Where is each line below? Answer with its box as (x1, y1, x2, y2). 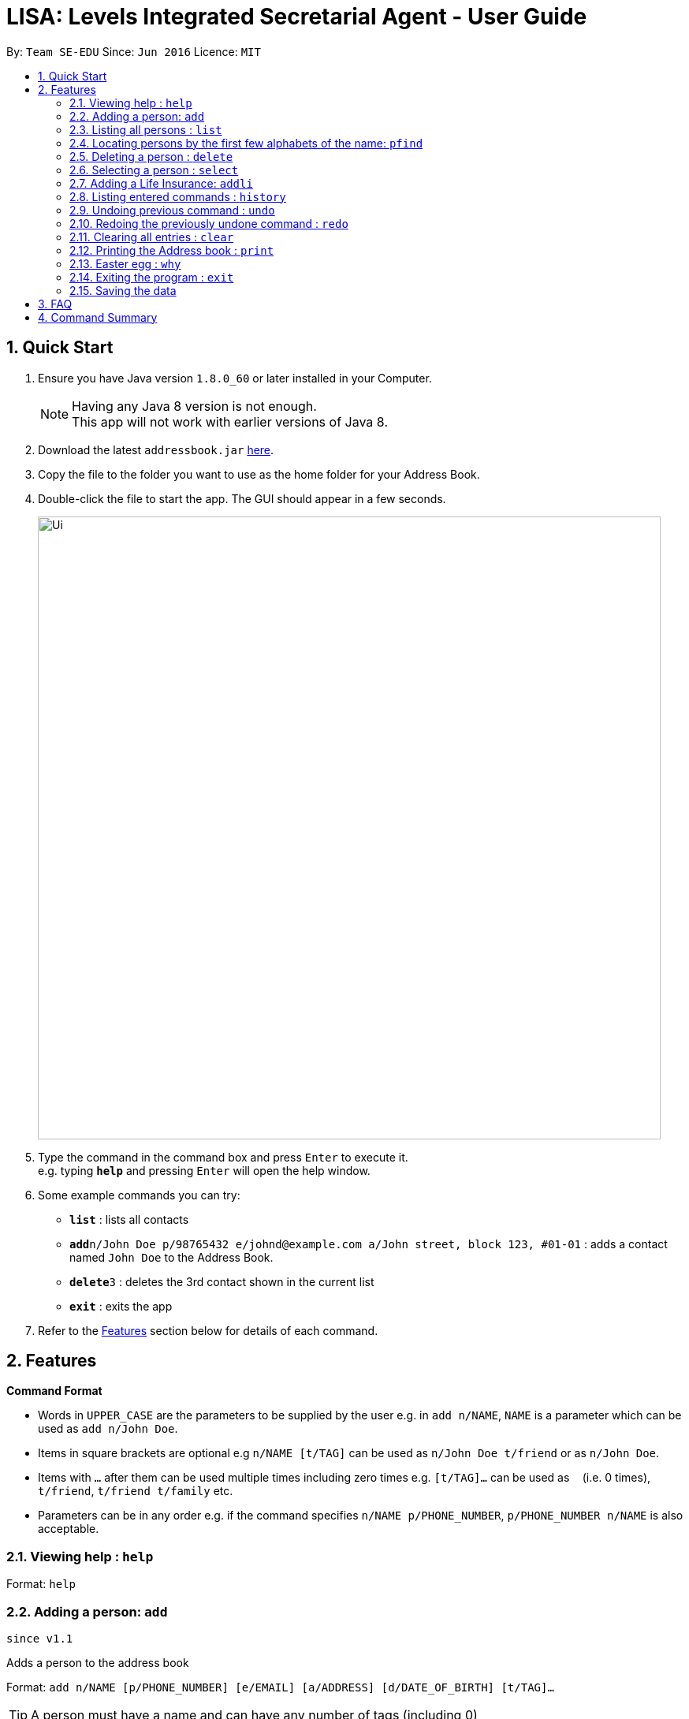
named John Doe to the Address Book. (69, 1250, 274, 1264)
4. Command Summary (38, 310, 158, 324)
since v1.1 (6, 1631, 73, 1645)
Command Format (6, 1384, 102, 1398)
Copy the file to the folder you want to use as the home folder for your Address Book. (38, 467, 480, 481)
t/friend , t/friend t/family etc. (38, 1484, 233, 1498)
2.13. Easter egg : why (69, 256, 181, 270)
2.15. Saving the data (69, 283, 177, 297)
